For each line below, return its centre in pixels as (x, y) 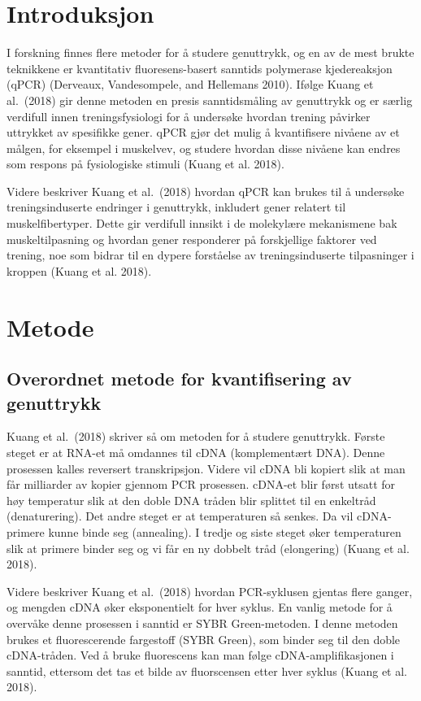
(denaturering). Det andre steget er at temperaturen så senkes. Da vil (180, 516)
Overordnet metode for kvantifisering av (179, 379)
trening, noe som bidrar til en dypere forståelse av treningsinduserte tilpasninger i (210, 255)
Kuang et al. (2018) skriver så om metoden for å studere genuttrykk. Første (196, 436)
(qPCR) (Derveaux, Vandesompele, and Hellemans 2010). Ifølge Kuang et (190, 84)
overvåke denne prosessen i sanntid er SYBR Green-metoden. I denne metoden (202, 623)
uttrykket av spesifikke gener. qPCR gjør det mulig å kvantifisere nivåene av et (203, 132)
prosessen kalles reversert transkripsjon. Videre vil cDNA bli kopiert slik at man (206, 468)
